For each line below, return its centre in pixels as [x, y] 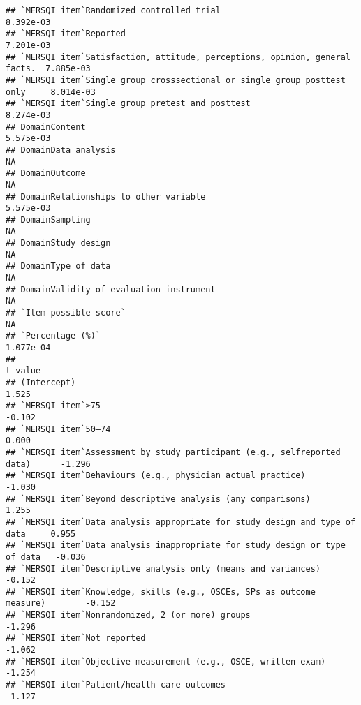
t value [23, 371]
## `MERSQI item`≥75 [53, 406]
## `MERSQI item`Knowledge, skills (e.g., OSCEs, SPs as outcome [161, 592]
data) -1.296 [48, 464]
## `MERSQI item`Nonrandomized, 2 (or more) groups [128, 615]
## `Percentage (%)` [53, 336]
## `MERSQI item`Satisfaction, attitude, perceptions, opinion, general [178, 57]
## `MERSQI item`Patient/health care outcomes [116, 685]
